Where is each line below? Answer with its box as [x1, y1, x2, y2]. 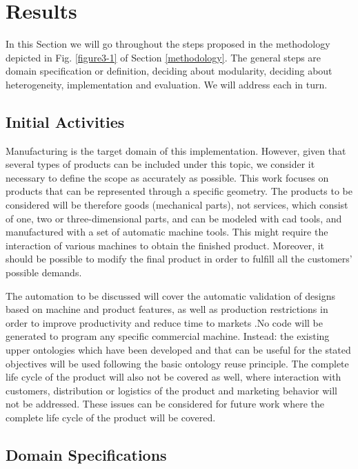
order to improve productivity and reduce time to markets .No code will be [6, 315, 323, 329]
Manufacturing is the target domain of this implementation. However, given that [6, 143, 346, 157]
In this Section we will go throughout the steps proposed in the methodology [6, 37, 330, 51]
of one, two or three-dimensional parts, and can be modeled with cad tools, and [6, 211, 342, 225]
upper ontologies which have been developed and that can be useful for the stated [6, 343, 351, 357]
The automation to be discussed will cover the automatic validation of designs [6, 288, 335, 303]
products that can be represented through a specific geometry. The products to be [6, 184, 352, 198]
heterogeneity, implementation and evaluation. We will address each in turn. [6, 77, 328, 91]
